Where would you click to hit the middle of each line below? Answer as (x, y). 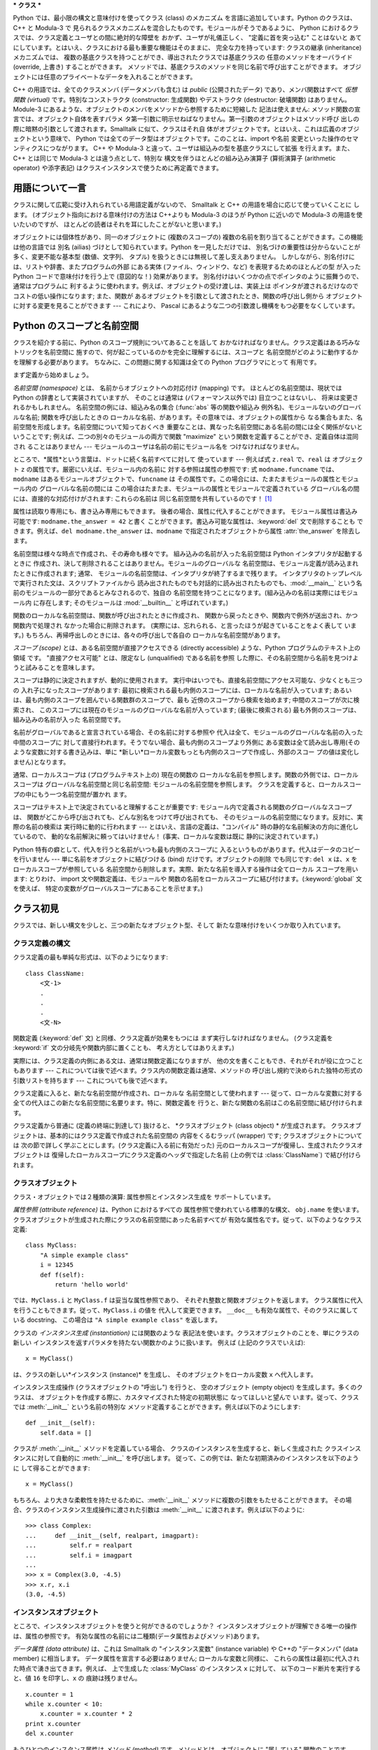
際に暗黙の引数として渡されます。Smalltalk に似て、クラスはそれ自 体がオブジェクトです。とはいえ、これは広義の (177, 129)
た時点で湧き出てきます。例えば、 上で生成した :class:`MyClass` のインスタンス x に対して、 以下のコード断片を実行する (187, 1668)
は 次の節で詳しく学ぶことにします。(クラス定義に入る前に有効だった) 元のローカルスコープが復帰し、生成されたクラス (185, 1145)
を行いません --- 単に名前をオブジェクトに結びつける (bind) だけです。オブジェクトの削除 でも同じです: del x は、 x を (185, 859)
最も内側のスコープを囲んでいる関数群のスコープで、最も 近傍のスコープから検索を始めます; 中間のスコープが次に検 (192, 700)
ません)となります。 (41, 762)
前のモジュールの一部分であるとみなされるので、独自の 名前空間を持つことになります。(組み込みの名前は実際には (177, 593)
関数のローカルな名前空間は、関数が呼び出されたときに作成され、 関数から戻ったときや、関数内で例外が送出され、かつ (185, 615)
